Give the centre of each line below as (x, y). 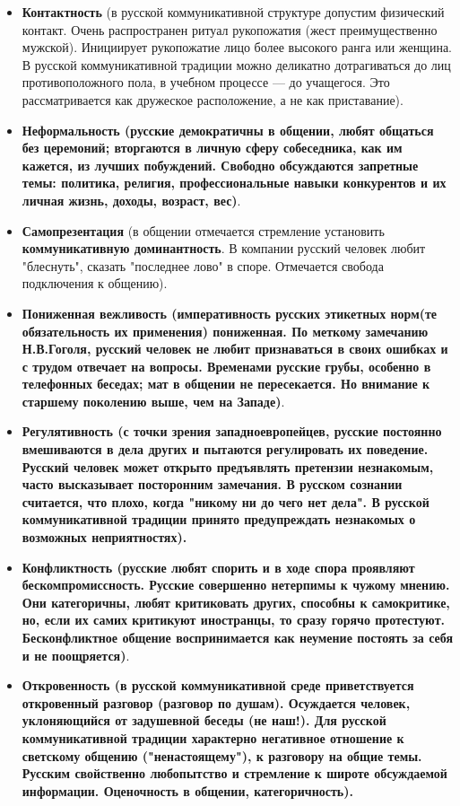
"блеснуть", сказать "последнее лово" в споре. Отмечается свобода (203, 265)
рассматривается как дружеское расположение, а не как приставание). (213, 99)
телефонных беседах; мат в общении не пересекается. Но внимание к (226, 384)
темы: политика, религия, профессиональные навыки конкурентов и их (234, 183)
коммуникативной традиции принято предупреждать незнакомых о (219, 519)
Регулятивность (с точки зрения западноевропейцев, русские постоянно (232, 431)
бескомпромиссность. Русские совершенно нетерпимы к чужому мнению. (236, 585)
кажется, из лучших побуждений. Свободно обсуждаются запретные (220, 165)
